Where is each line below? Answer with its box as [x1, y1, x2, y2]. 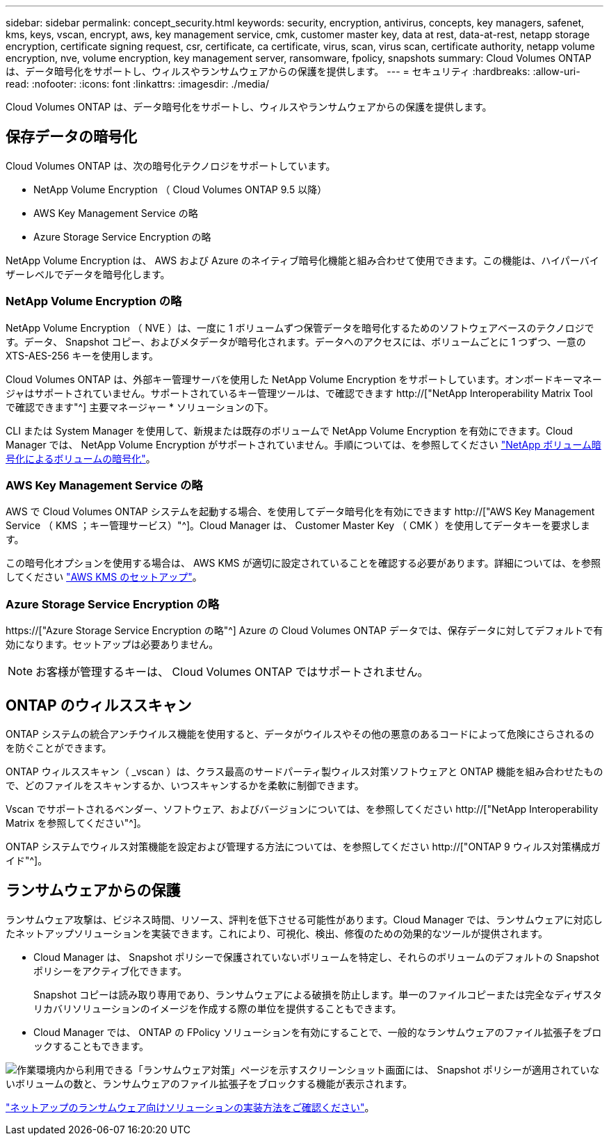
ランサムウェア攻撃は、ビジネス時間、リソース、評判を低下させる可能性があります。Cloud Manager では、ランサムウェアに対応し [6, 913, 603, 925]
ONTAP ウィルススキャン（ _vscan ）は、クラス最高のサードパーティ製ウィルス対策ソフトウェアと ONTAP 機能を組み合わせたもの [6, 765, 603, 777]
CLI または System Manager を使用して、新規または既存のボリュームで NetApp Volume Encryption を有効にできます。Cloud [6, 424, 573, 437]
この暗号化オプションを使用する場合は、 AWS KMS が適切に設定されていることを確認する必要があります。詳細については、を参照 [6, 557, 601, 569]
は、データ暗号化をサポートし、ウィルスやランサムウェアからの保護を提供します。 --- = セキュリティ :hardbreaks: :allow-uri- [6, 65, 580, 77]
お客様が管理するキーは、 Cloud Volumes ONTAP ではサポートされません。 [35, 665, 429, 679]
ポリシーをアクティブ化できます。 [33, 964, 188, 977]
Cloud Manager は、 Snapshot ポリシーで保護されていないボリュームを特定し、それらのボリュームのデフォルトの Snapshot [33, 950, 599, 963]
